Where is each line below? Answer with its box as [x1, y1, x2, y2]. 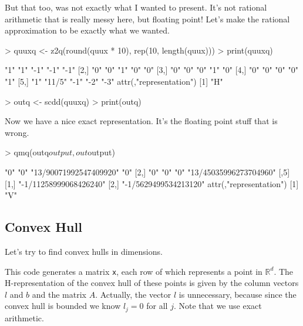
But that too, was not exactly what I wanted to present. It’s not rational [5, 1, 267, 13]
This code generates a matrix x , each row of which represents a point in [5, 265, 262, 277]
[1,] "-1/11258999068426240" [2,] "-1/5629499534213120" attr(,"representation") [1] [5, 177, 299, 189]
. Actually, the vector [95, 288, 171, 300]
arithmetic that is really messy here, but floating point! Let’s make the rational [5, 12, 290, 25]
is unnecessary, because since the [179, 288, 297, 300]
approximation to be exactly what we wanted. [5, 24, 170, 36]
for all [146, 300, 168, 312]
